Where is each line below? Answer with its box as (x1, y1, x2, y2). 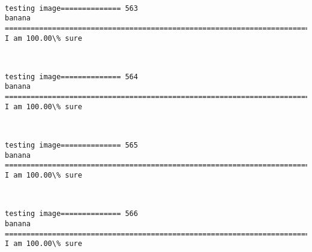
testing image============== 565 (5, 141, 138, 150)
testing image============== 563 (5, 4, 138, 13)
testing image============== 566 (5, 209, 138, 218)
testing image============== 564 (5, 72, 138, 81)
